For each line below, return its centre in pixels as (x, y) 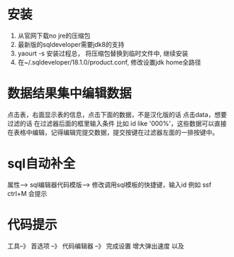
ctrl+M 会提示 (27, 193)
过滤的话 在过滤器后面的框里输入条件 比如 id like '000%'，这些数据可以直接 (117, 123)
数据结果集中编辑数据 (70, 94)
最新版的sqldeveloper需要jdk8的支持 (71, 44)
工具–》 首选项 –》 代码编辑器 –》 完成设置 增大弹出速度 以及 (96, 246)
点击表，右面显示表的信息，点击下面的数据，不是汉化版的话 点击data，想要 (117, 114)
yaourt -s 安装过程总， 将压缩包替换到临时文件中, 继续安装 (103, 53)
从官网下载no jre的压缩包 (54, 35)
